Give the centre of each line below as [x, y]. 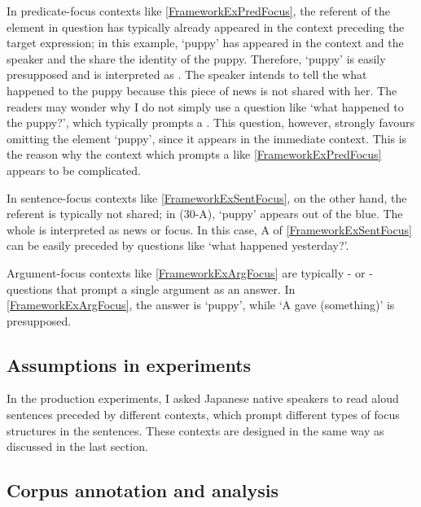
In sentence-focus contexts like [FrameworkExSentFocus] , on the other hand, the [207, 197]
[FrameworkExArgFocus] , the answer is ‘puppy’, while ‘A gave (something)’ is [201, 305]
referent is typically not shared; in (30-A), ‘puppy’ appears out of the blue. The [205, 214]
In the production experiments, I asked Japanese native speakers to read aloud [203, 398]
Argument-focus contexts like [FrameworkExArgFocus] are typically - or [186, 272]
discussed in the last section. [77, 446]
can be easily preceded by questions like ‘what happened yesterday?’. [178, 245]
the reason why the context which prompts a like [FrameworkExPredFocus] [194, 154]
